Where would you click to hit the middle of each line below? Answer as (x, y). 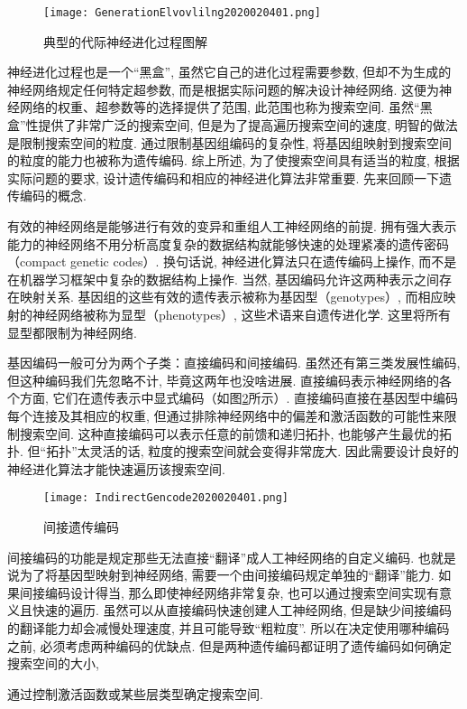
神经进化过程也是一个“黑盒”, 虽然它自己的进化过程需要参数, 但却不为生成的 (229, 72)
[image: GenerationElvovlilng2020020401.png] (182, 13)
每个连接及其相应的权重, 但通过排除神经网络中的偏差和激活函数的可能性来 (226, 415)
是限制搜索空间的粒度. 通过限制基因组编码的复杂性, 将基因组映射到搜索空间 (230, 142)
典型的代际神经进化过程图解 (125, 41)
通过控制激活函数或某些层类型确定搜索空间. (135, 693)
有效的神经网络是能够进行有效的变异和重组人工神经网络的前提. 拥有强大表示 (232, 226)
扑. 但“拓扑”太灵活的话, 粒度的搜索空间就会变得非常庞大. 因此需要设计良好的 (233, 451)
